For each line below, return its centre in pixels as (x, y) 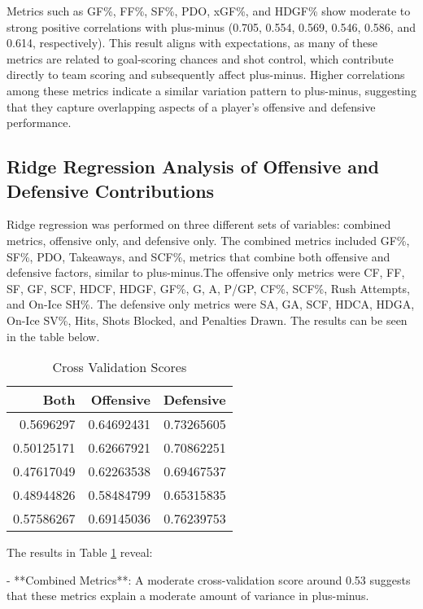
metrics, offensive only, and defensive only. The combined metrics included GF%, (208, 240)
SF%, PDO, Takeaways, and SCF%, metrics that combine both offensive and (198, 256)
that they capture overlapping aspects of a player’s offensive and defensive (191, 106)
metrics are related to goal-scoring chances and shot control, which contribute (200, 58)
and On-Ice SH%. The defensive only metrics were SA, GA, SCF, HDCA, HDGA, (211, 304)
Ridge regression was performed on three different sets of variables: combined (199, 224)
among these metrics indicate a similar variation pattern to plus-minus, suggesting (211, 90)
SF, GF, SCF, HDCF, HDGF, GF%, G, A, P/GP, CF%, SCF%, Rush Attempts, (208, 288)
